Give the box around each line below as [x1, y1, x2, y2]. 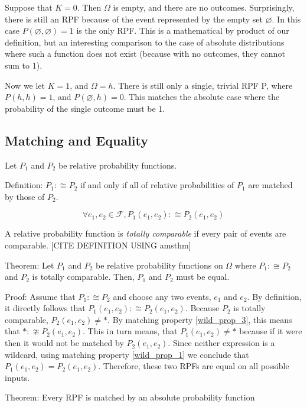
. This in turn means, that [83, 325, 178, 337]
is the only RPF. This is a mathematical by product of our [76, 24, 289, 37]
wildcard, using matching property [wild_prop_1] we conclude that [5, 348, 249, 360]
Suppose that [5, 1, 53, 13]
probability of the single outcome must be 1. [5, 102, 165, 114]
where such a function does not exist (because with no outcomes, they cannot [5, 47, 285, 60]
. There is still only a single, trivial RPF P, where [113, 79, 293, 91]
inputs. [5, 371, 30, 383]
